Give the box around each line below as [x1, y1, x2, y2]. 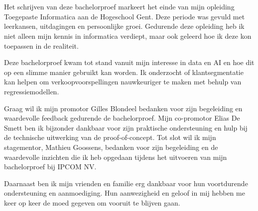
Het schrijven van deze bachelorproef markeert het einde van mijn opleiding [4, 1, 235, 12]
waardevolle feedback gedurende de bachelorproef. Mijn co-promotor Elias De [4, 113, 240, 123]
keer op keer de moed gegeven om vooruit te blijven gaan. [4, 197, 180, 208]
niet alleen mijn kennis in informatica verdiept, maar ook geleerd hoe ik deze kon [4, 30, 252, 41]
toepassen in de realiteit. [4, 40, 79, 51]
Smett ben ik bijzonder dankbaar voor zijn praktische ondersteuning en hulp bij [4, 122, 248, 133]
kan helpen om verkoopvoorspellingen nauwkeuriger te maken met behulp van [4, 76, 242, 87]
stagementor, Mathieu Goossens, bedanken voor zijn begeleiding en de [4, 141, 218, 152]
